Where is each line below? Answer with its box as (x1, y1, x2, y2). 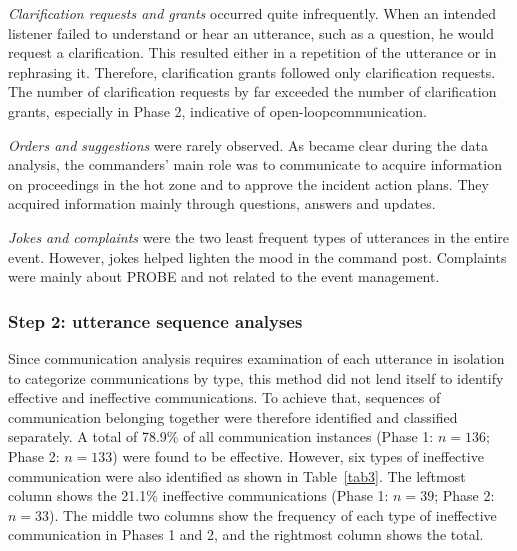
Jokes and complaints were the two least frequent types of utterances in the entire (8, 226, 510, 247)
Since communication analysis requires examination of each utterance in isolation (8, 347, 505, 368)
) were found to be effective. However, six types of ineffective (112, 445, 484, 466)
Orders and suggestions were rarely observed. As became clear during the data (8, 134, 489, 155)
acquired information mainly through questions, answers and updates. (8, 193, 436, 214)
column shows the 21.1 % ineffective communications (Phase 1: (8, 485, 389, 506)
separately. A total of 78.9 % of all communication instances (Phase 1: (8, 426, 434, 447)
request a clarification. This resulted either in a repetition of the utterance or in (8, 42, 497, 63)
